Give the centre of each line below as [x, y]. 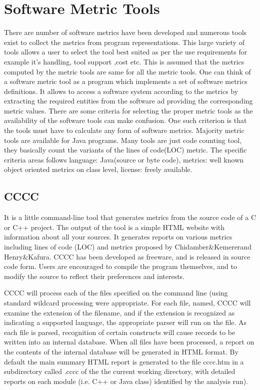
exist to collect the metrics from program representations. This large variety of [124, 42]
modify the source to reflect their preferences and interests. [94, 276]
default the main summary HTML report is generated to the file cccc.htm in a [124, 361]
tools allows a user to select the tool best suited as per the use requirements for [126, 52]
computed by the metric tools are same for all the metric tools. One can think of [127, 71]
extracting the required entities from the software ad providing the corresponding [128, 101]
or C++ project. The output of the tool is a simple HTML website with [114, 227]
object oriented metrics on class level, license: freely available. [98, 169]
